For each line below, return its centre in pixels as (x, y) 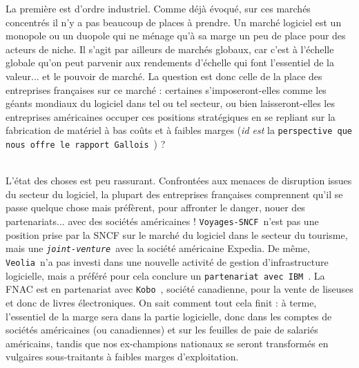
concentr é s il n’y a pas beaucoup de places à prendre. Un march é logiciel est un (174, 22)
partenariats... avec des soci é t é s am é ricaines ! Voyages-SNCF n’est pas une (162, 221)
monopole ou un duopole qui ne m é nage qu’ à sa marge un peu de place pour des (176, 36)
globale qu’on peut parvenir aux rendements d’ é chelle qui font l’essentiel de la (170, 62)
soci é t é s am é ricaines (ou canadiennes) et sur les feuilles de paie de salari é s (162, 330)
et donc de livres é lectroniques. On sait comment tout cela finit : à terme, (161, 302)
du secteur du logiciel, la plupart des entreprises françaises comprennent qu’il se (174, 194)
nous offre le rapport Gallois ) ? (86, 144)
